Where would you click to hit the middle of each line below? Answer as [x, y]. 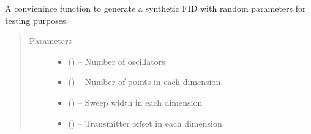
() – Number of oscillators [117, 61]
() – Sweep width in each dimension [135, 102]
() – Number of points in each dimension [144, 82]
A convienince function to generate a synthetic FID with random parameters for [155, 8]
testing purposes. [37, 20]
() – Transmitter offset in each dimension [145, 123]
